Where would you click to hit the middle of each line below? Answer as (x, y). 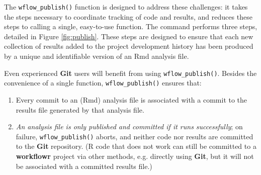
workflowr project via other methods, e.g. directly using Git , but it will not (135, 156)
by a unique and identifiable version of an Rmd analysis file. (97, 56)
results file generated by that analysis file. (80, 109)
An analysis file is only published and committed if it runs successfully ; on (129, 126)
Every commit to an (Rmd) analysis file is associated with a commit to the (132, 99)
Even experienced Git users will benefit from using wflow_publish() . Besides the (130, 73)
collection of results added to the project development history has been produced (129, 46)
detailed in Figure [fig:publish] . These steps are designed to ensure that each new (129, 36)
